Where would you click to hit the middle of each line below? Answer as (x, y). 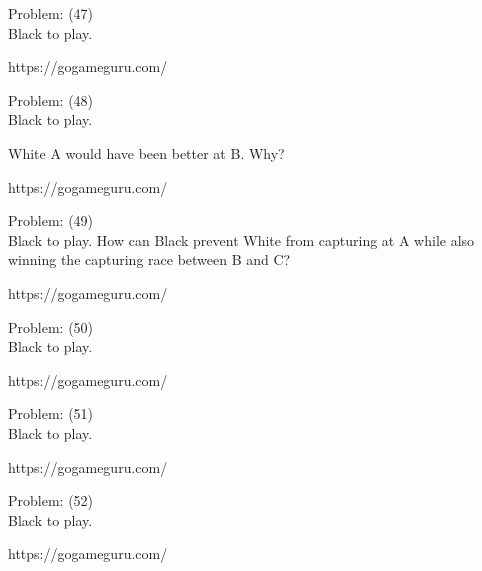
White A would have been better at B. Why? (146, 152)
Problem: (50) (51, 326)
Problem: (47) (51, 13)
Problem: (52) (51, 500)
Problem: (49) (51, 220)
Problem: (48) (51, 99)
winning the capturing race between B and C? (149, 259)
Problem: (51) (51, 413)
